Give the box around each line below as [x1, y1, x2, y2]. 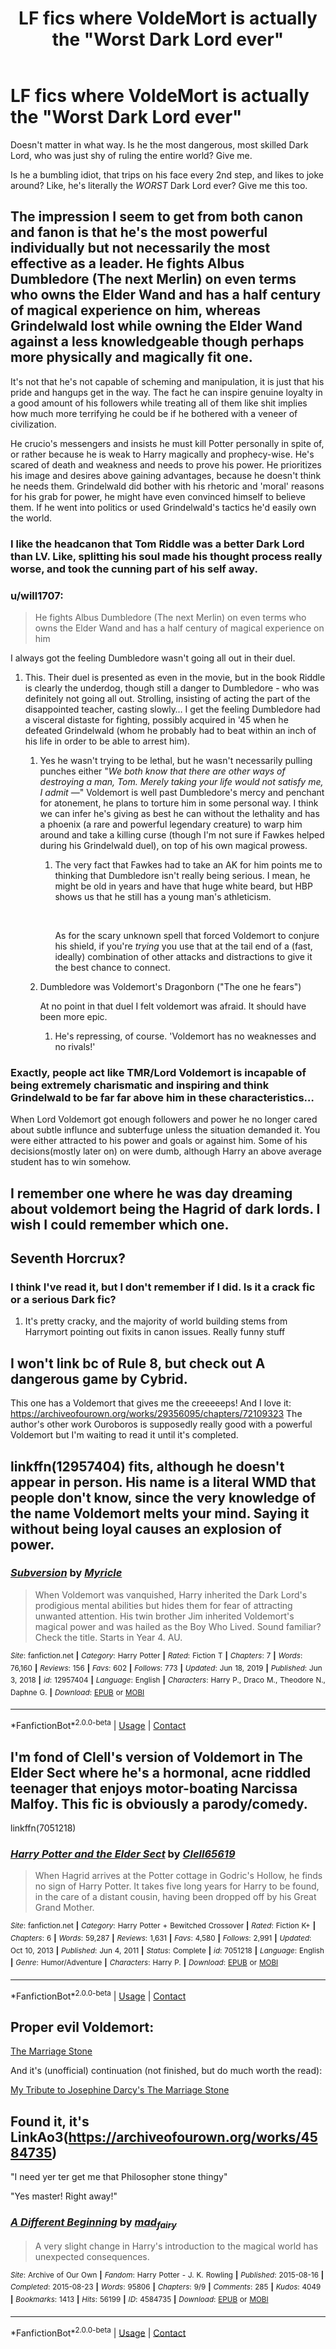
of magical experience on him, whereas [10, 302, 262, 319]
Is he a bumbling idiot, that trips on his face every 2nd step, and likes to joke [10, 168, 325, 181]
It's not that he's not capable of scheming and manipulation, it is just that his [10, 375, 325, 387]
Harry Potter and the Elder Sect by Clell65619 [10, 1847, 236, 1861]
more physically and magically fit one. [10, 349, 253, 366]
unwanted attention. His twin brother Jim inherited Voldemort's [34, 1610, 295, 1622]
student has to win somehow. [10, 1156, 132, 1168]
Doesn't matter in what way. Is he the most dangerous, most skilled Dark [10, 138, 309, 151]
